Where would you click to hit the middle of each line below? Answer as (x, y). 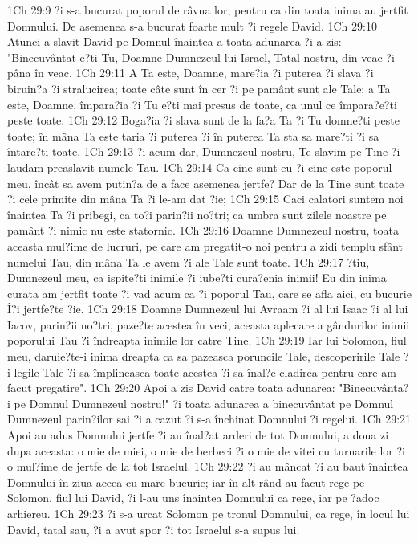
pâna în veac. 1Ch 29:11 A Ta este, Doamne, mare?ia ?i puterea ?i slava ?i (191, 73)
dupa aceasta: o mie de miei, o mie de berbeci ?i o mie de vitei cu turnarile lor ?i (207, 450)
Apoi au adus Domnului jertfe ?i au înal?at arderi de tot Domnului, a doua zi (198, 435)
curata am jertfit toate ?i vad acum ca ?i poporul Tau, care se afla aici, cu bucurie (209, 293)
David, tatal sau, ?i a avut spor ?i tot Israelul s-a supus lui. (154, 529)
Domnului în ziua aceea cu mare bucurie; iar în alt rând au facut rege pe (186, 482)
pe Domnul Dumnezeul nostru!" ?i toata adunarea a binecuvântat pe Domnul (204, 403)
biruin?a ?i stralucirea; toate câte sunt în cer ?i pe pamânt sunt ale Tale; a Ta (199, 88)
